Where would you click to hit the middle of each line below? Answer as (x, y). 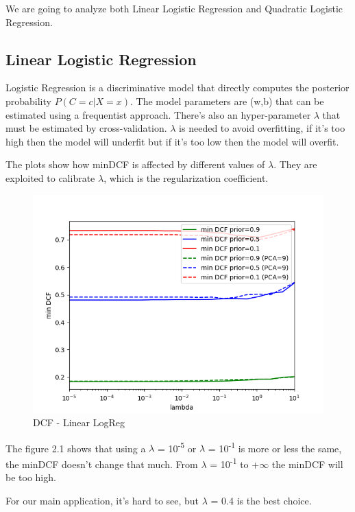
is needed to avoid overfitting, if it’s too (262, 128)
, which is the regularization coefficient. (186, 177)
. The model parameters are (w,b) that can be (227, 101)
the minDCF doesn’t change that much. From (102, 464)
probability (28, 101)
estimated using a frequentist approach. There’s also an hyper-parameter (158, 114)
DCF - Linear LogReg (79, 422)
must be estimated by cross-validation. (86, 128)
